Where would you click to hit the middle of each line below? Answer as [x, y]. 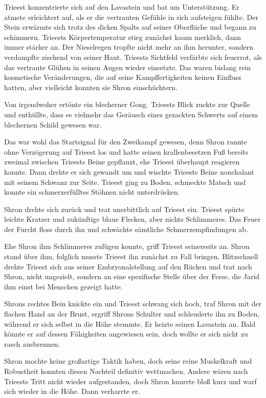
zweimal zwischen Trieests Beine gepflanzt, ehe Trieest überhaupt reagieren [122, 162]
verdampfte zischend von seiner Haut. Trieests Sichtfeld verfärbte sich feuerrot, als [133, 57]
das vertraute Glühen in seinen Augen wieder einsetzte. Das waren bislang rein [128, 67]
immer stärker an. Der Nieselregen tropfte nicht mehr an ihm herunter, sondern [129, 47]
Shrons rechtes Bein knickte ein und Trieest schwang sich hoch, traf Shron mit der [133, 303]
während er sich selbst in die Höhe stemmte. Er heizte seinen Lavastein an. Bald [130, 323]
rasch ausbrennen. [32, 343]
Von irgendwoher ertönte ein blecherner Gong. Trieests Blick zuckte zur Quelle [127, 104]
